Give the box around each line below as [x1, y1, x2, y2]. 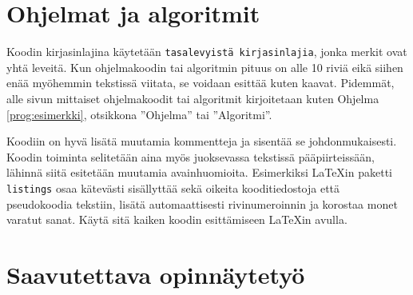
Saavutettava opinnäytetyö [6, 257, 305, 290]
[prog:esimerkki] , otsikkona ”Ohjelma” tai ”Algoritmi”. [6, 106, 272, 122]
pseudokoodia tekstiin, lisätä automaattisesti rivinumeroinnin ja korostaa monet [6, 195, 398, 212]
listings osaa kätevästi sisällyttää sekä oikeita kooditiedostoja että [6, 179, 340, 196]
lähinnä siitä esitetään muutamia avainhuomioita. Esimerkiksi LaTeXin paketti [6, 164, 392, 181]
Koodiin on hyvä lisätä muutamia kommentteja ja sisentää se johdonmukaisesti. [6, 133, 397, 149]
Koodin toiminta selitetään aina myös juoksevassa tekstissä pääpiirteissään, [6, 148, 375, 165]
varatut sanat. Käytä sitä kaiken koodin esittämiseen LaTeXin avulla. [6, 211, 347, 228]
